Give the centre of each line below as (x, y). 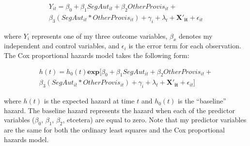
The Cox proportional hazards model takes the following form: (97, 55)
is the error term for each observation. (185, 46)
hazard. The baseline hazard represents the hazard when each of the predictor (119, 110)
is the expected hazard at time (89, 101)
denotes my (196, 36)
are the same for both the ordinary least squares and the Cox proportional (114, 130)
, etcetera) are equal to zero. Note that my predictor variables (155, 120)
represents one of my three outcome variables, (100, 36)
